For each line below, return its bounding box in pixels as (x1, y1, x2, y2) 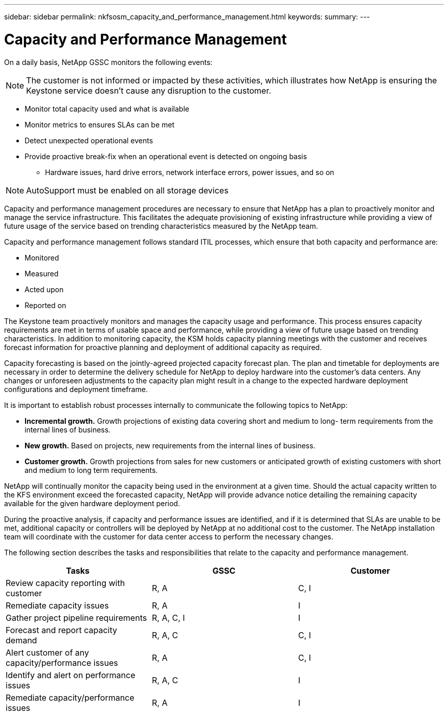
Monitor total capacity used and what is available (25, 104, 189, 113)
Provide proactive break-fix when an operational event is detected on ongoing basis (25, 151, 307, 161)
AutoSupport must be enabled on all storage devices (26, 185, 229, 196)
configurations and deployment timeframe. (4, 384, 148, 394)
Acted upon (25, 285, 64, 294)
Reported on (25, 300, 66, 310)
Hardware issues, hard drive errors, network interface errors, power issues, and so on (45, 167, 334, 177)
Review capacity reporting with (6, 577, 125, 588)
